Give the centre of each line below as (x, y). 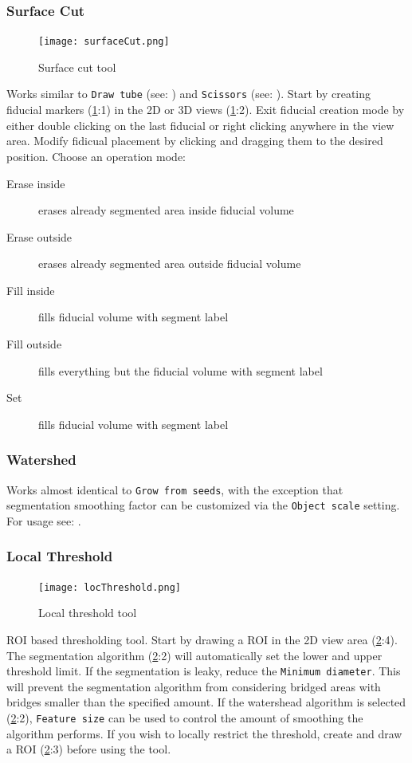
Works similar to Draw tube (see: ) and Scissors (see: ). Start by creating (189, 94)
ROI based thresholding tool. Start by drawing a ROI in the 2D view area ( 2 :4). (202, 640)
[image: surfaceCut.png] (104, 42)
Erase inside (36, 183)
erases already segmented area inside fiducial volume (166, 210)
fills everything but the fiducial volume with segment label (180, 370)
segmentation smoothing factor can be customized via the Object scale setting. (203, 505)
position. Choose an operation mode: (96, 156)
